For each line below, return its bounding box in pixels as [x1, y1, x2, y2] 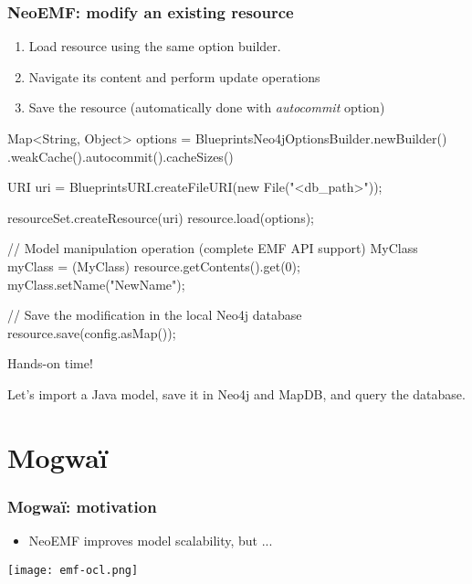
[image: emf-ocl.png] [7, 563, 139, 577]
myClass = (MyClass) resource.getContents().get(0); [7, 256, 300, 275]
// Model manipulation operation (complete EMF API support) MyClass [7, 239, 418, 258]
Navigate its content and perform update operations [28, 67, 320, 86]
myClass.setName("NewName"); [7, 274, 185, 293]
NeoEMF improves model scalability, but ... [28, 531, 273, 550]
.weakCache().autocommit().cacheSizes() [7, 146, 234, 165]
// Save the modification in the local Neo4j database [7, 305, 302, 324]
